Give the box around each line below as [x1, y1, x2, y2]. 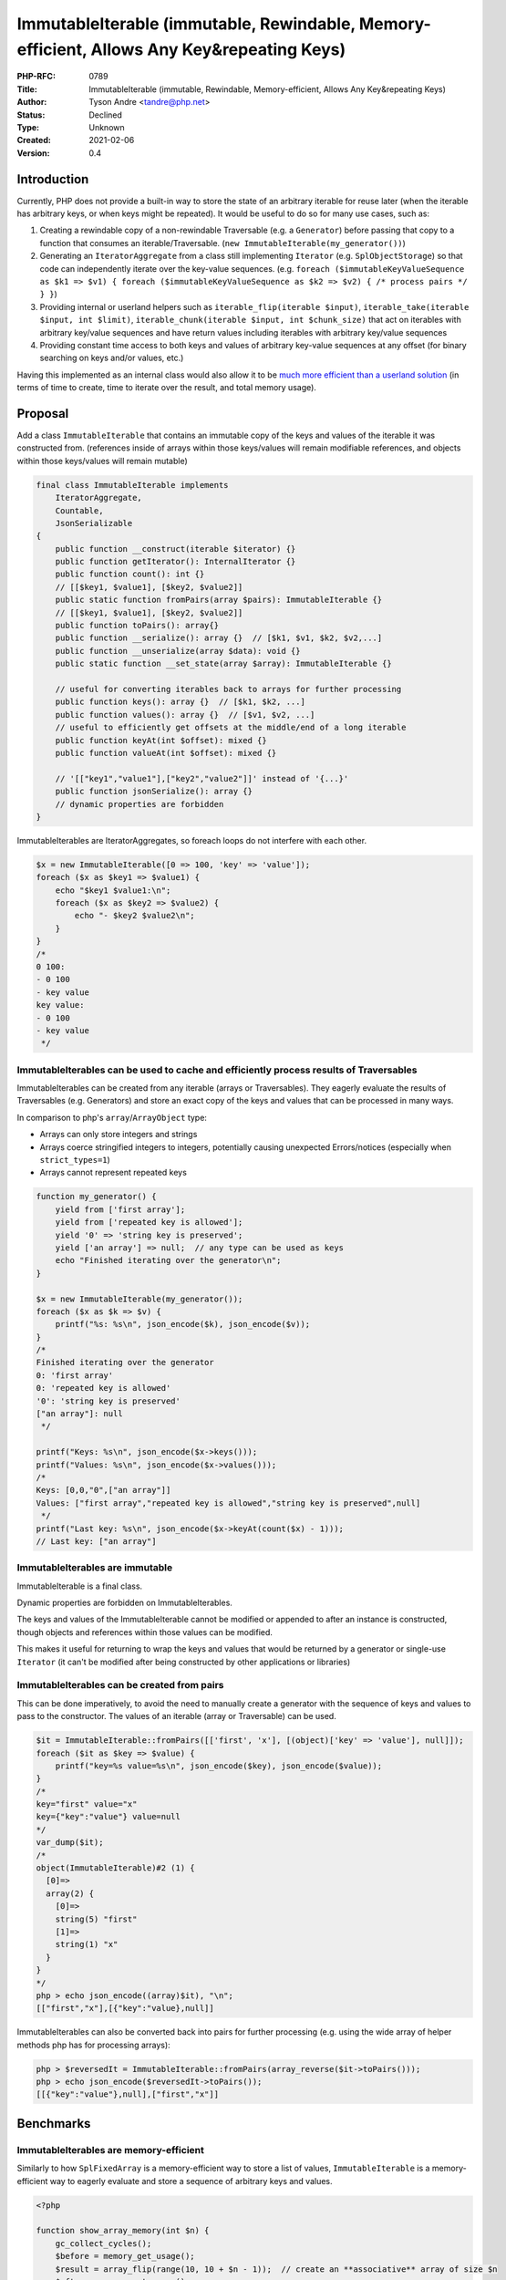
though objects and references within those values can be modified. [16, 1626, 274, 1637]
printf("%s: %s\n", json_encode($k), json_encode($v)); [55, 1319, 311, 1330]
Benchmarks [16, 2116, 91, 2131]
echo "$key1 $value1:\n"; [55, 885, 171, 896]
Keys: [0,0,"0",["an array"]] [36, 1485, 171, 1496]
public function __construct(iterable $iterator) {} [55, 544, 296, 554]
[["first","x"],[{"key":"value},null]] [36, 2003, 214, 2014]
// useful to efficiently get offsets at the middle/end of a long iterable [55, 722, 407, 733]
